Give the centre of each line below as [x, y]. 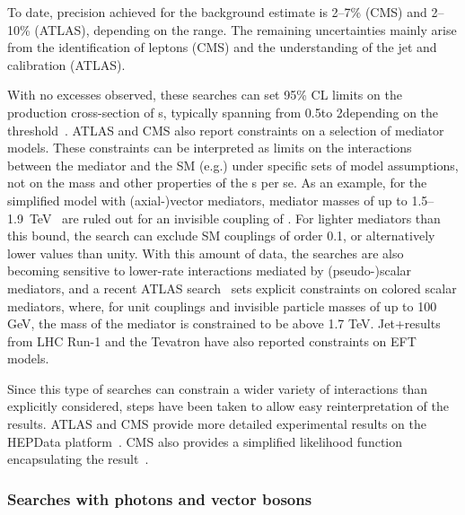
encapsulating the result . [78, 459]
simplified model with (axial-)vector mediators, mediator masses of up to [207, 200]
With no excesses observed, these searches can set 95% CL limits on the [205, 95]
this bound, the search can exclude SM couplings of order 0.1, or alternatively [221, 236]
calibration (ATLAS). [66, 64]
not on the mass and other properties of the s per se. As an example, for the [217, 183]
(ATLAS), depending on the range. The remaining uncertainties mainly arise [246, 29]
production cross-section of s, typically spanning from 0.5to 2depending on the [223, 112]
